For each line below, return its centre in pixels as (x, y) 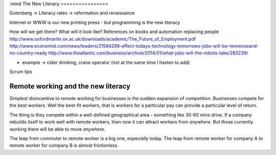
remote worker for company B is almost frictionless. (64, 145)
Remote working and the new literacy (70, 86)
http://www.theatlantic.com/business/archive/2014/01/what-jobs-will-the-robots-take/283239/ (148, 53)
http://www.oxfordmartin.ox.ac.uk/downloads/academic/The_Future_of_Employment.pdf (103, 39)
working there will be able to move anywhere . (57, 129)
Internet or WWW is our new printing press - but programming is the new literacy (95, 22)
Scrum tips (21, 72)
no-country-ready (28, 53)
